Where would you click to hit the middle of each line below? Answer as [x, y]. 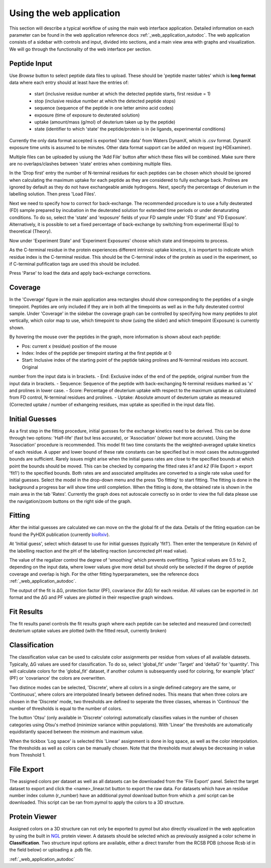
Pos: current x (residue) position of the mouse [70, 346]
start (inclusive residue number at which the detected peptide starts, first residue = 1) [122, 94]
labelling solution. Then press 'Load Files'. [53, 194]
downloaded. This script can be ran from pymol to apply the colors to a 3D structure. [97, 802]
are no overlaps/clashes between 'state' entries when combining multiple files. [91, 164]
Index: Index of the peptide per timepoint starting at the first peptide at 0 [97, 353]
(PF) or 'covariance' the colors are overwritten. [58, 678]
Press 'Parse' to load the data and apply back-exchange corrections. [80, 273]
